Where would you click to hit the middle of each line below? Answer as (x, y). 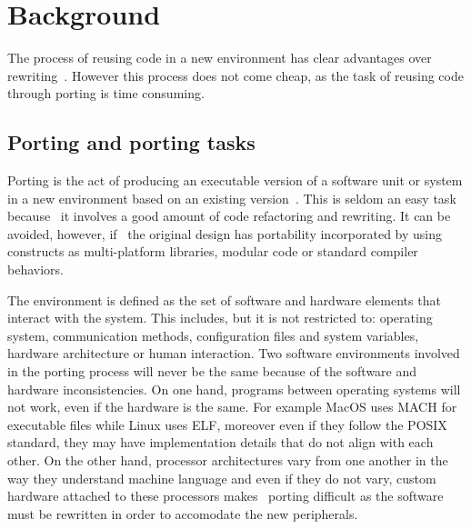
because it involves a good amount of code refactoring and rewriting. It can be (229, 216)
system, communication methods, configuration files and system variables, (213, 335)
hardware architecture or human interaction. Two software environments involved (234, 353)
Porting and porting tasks (131, 142)
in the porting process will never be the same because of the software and (212, 371)
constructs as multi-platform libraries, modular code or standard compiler (213, 251)
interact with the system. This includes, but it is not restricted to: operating (220, 318)
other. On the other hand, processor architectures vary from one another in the (228, 460)
